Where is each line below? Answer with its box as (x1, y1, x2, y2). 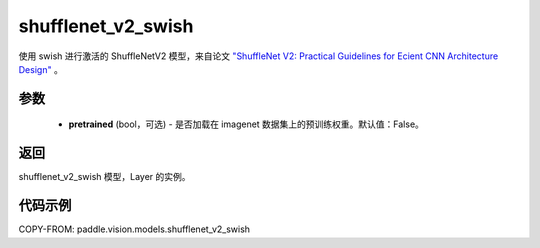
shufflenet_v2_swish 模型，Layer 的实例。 (18, 171, 191, 183)
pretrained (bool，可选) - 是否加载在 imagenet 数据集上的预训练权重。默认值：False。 (68, 118, 425, 130)
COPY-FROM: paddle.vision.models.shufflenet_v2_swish (18, 223, 250, 235)
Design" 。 (18, 63, 64, 75)
